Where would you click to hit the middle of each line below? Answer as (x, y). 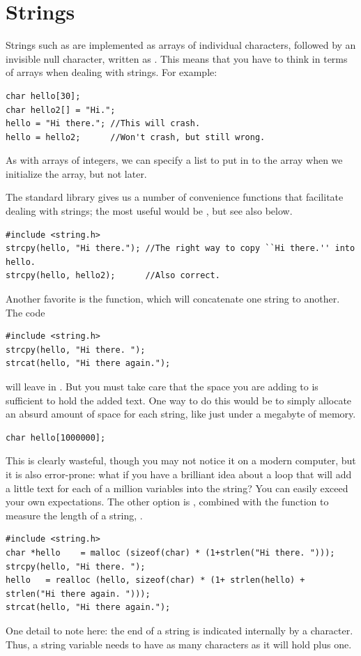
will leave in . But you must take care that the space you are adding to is (162, 386)
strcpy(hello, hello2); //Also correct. (113, 276)
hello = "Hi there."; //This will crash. (103, 124)
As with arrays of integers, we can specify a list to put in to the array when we (174, 160)
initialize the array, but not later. (76, 173)
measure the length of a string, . (74, 515)
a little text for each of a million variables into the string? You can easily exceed (177, 488)
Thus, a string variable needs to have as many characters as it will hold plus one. (179, 644)
